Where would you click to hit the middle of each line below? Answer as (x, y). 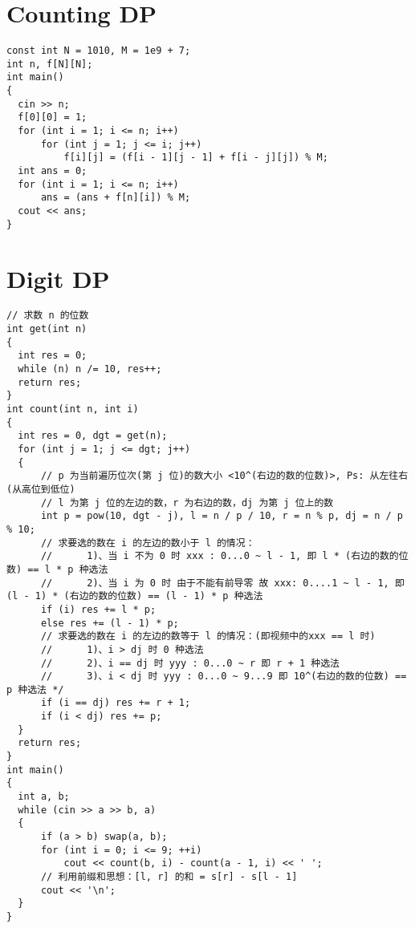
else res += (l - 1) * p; (110, 623)
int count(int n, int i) (73, 409)
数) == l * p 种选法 (57, 569)
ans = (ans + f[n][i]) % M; (116, 198)
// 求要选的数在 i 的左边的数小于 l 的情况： (148, 543)
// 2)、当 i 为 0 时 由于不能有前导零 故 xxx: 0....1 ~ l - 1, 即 (222, 583)
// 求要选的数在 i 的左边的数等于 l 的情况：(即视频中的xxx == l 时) (208, 636)
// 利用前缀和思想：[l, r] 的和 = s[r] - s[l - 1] (169, 877)
